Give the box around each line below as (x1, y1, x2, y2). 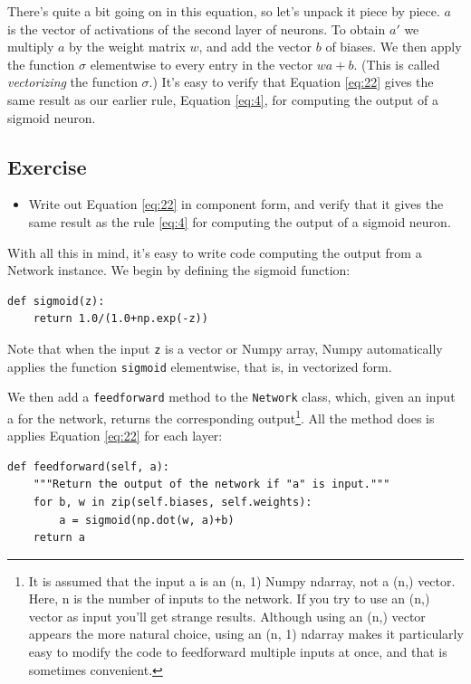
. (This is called (353, 54, 440, 73)
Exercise (7, 152, 87, 180)
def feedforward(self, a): (7, 460, 169, 473)
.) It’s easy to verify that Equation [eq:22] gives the (149, 72, 434, 91)
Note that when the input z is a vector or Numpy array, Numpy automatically (7, 338, 443, 357)
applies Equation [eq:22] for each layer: (7, 426, 223, 445)
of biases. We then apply (325, 37, 462, 56)
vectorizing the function (7, 72, 138, 91)
